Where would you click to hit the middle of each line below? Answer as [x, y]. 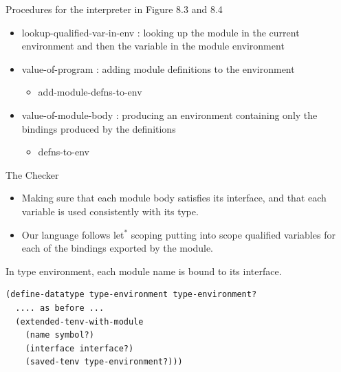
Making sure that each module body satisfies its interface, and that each [174, 198]
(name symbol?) [59, 335]
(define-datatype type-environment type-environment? [131, 295]
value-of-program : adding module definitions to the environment [158, 68]
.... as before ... [60, 308]
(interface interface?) [79, 348]
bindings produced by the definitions [99, 128]
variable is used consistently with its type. [110, 211]
